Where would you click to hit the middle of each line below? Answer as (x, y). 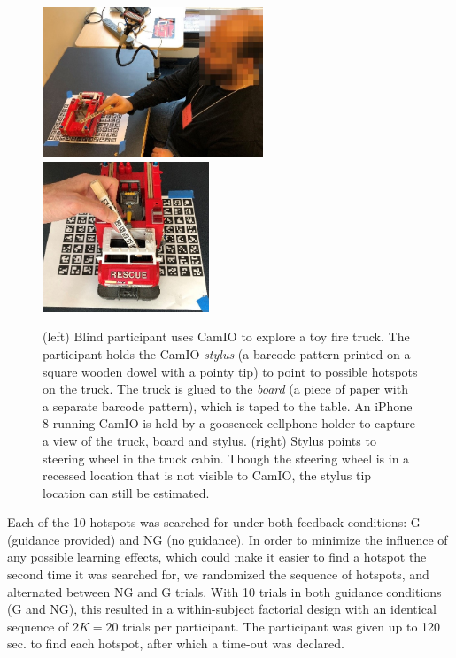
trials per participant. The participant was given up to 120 (282, 626)
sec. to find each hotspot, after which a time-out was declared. (176, 643)
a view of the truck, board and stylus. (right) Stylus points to (209, 440)
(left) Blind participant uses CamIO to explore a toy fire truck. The (226, 337)
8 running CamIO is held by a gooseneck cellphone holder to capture (229, 423)
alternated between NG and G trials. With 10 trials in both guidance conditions (224, 591)
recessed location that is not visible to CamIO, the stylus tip (207, 475)
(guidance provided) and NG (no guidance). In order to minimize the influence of (228, 539)
